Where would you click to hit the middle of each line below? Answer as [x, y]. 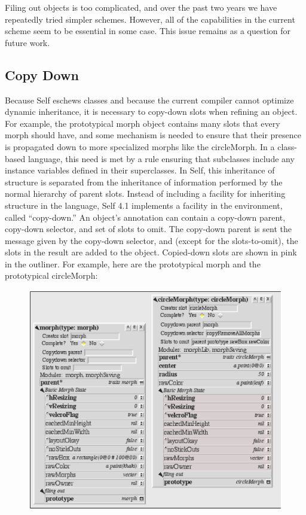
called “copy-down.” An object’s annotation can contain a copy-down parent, [145, 217]
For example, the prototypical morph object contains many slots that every [143, 123]
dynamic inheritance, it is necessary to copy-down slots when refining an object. [151, 112]
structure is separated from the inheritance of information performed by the [144, 182]
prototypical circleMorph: [51, 275]
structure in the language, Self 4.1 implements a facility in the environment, [144, 205]
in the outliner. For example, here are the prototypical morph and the [133, 263]
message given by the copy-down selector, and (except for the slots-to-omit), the [152, 240]
